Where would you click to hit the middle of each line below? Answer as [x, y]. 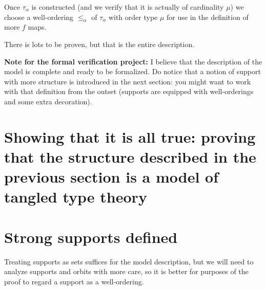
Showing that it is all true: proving [130, 136]
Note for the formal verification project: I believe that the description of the [133, 61]
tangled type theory [76, 197]
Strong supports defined [91, 237]
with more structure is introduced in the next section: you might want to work [128, 81]
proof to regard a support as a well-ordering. [74, 281]
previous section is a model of [111, 177]
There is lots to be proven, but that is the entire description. [99, 44]
